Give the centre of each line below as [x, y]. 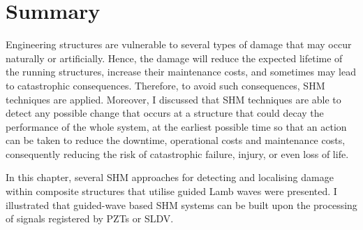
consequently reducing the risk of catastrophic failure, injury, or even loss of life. [177, 153]
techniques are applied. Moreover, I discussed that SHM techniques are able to [173, 99]
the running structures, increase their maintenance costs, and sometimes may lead [181, 72]
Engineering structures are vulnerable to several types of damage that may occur [179, 44]
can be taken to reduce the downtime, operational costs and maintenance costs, [176, 140]
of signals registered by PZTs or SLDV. [90, 218]
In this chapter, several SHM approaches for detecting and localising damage [170, 177]
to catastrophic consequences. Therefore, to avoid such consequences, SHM [165, 85]
